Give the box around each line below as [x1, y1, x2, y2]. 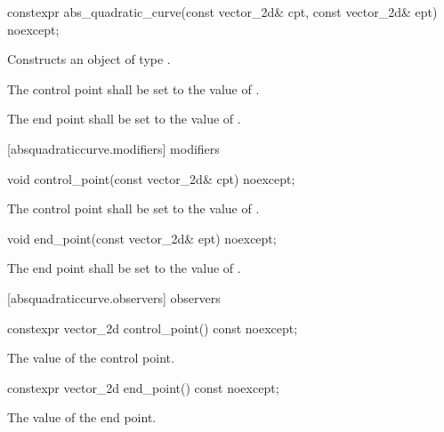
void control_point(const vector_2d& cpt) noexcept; [7, 169, 295, 188]
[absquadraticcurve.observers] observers [7, 288, 221, 307]
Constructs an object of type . [7, 50, 171, 68]
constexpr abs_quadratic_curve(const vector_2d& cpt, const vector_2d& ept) [7, 3, 438, 20]
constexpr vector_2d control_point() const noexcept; [7, 318, 298, 337]
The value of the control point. [7, 348, 174, 367]
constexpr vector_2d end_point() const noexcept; [7, 378, 279, 396]
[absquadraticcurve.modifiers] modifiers [7, 139, 220, 157]
